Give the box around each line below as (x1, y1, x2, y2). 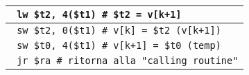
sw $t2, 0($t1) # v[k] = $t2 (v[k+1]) (17, 25, 221, 36)
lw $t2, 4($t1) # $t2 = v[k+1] (17, 9, 182, 20)
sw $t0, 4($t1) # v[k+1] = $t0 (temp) (17, 40, 221, 51)
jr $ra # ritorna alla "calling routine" (17, 55, 239, 66)
